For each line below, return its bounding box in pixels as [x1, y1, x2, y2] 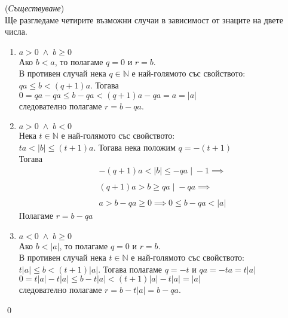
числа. [5, 25, 27, 38]
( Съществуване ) [5, 2, 65, 14]
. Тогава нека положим [93, 140, 176, 153]
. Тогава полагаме [98, 262, 163, 275]
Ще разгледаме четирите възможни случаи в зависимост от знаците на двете [5, 13, 283, 26]
